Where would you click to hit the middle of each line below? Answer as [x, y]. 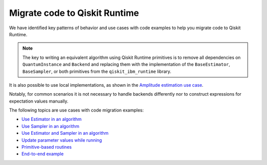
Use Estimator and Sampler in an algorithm [65, 133]
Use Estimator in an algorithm [51, 119]
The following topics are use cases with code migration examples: [76, 110]
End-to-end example [43, 154]
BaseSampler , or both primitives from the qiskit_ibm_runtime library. [97, 71]
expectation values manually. [39, 101]
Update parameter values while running [62, 140]
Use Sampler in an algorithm [50, 126]
